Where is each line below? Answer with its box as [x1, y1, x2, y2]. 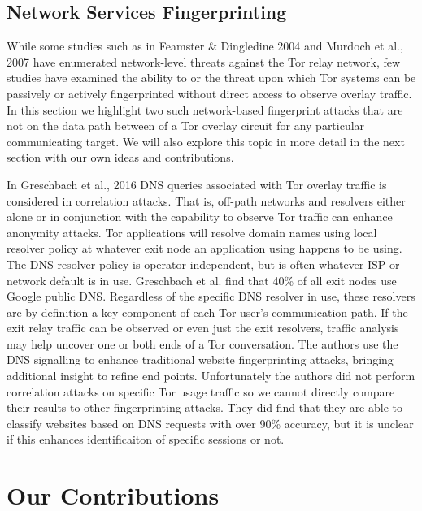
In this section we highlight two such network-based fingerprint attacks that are [7, 101, 403, 118]
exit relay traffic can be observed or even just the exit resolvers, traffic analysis [7, 319, 399, 336]
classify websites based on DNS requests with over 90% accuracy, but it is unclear [7, 414, 414, 431]
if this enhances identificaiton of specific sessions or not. [7, 431, 285, 448]
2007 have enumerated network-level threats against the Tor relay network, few [7, 53, 401, 70]
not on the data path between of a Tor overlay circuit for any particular [7, 117, 365, 134]
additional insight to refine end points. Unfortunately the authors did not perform [7, 367, 415, 384]
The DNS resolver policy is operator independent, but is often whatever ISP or [7, 255, 400, 272]
